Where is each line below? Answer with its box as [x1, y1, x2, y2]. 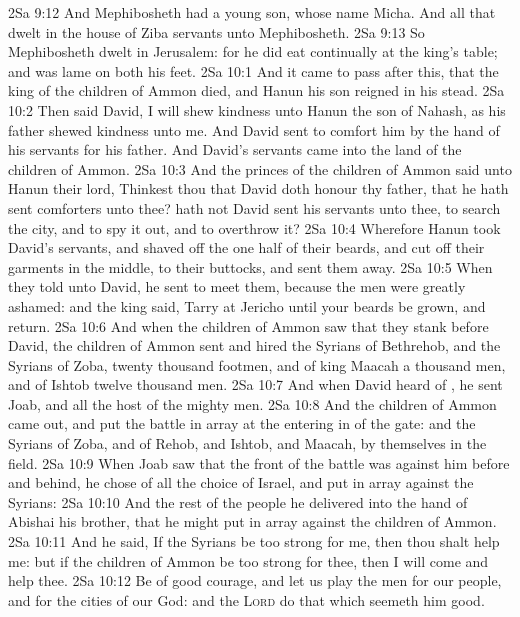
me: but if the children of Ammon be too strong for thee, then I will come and [8, 550, 489, 571]
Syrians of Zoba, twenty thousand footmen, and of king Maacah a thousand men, [8, 354, 506, 375]
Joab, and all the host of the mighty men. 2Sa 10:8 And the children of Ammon [8, 393, 497, 414]
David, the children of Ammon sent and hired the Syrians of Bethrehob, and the [8, 335, 501, 356]
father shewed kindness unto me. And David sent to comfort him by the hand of [8, 119, 500, 140]
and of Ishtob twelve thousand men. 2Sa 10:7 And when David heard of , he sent [8, 374, 503, 395]
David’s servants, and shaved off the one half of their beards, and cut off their [8, 237, 485, 258]
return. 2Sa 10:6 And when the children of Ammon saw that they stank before [8, 315, 489, 336]
